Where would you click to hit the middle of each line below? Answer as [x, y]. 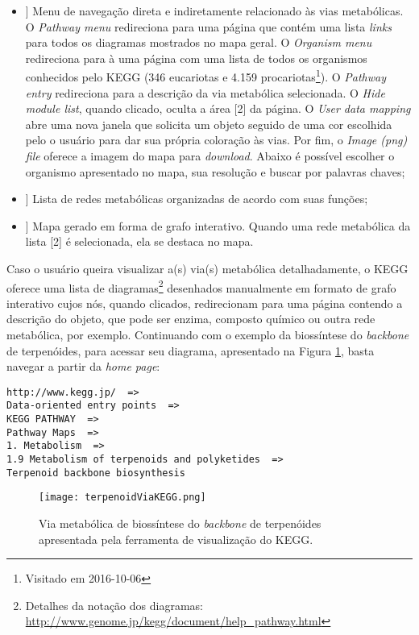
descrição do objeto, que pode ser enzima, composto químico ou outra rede [191, 319]
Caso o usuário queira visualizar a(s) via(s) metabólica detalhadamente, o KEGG [207, 268]
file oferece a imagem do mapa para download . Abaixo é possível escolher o [210, 156]
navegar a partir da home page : [83, 366]
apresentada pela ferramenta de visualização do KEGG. [176, 539]
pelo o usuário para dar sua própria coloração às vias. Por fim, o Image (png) [216, 140]
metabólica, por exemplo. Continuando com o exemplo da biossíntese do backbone [208, 334]
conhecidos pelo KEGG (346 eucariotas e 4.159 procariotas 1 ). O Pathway [205, 76]
